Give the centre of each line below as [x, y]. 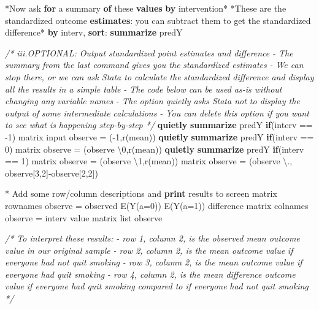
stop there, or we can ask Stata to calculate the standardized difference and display [159, 76]
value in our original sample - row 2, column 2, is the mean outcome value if [149, 250]
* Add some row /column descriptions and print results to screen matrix [141, 193]
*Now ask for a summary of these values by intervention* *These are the [146, 8]
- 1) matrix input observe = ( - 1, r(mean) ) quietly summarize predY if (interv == [159, 136]
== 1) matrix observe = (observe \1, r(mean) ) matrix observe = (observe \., [149, 161]
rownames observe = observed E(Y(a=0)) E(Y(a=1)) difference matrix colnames [157, 205]
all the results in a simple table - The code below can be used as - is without [144, 89]
